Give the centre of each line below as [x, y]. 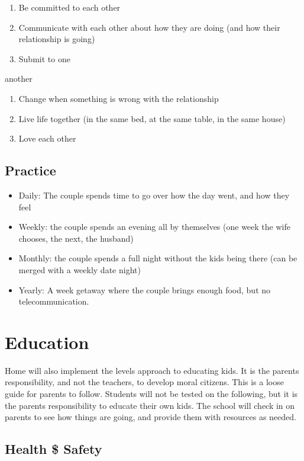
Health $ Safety [54, 449]
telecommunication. [54, 301]
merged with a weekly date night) [80, 269]
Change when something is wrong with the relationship [119, 98]
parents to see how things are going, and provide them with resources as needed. [151, 417]
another [19, 79]
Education [47, 342]
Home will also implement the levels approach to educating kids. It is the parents [152, 370]
